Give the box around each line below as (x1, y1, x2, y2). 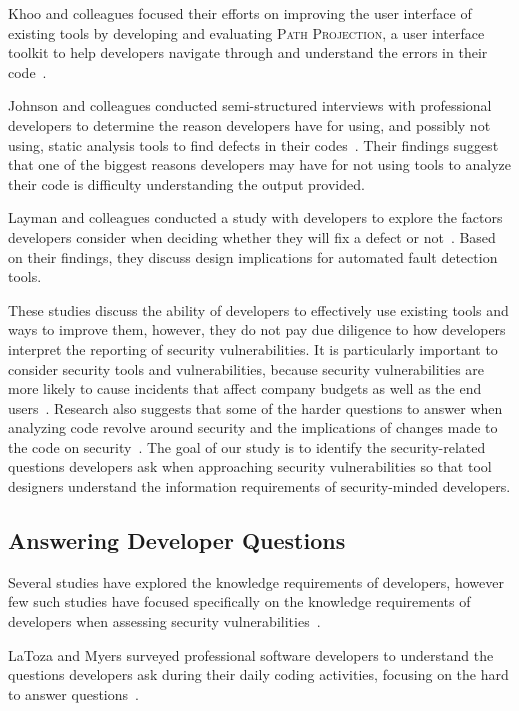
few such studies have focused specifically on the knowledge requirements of (8, 591, 471, 612)
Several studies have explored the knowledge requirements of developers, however (8, 571, 504, 592)
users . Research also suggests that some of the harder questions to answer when (8, 397, 503, 418)
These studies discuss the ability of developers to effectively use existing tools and (8, 299, 509, 320)
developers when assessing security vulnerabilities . (8, 611, 321, 632)
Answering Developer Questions (8, 525, 346, 556)
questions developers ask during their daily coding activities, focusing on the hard (8, 664, 509, 685)
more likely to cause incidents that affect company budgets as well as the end (8, 378, 482, 399)
